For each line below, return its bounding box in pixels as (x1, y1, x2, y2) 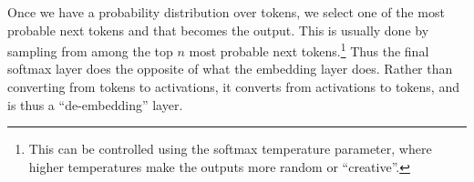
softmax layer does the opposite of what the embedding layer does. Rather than (7, 59, 453, 78)
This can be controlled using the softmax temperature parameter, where (28, 139, 432, 158)
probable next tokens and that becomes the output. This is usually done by (7, 20, 429, 39)
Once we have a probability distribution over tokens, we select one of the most (7, 3, 445, 21)
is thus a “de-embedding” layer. (7, 95, 183, 114)
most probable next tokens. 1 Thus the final (189, 39, 429, 60)
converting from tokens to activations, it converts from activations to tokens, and (7, 77, 459, 96)
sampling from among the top (7, 41, 173, 60)
